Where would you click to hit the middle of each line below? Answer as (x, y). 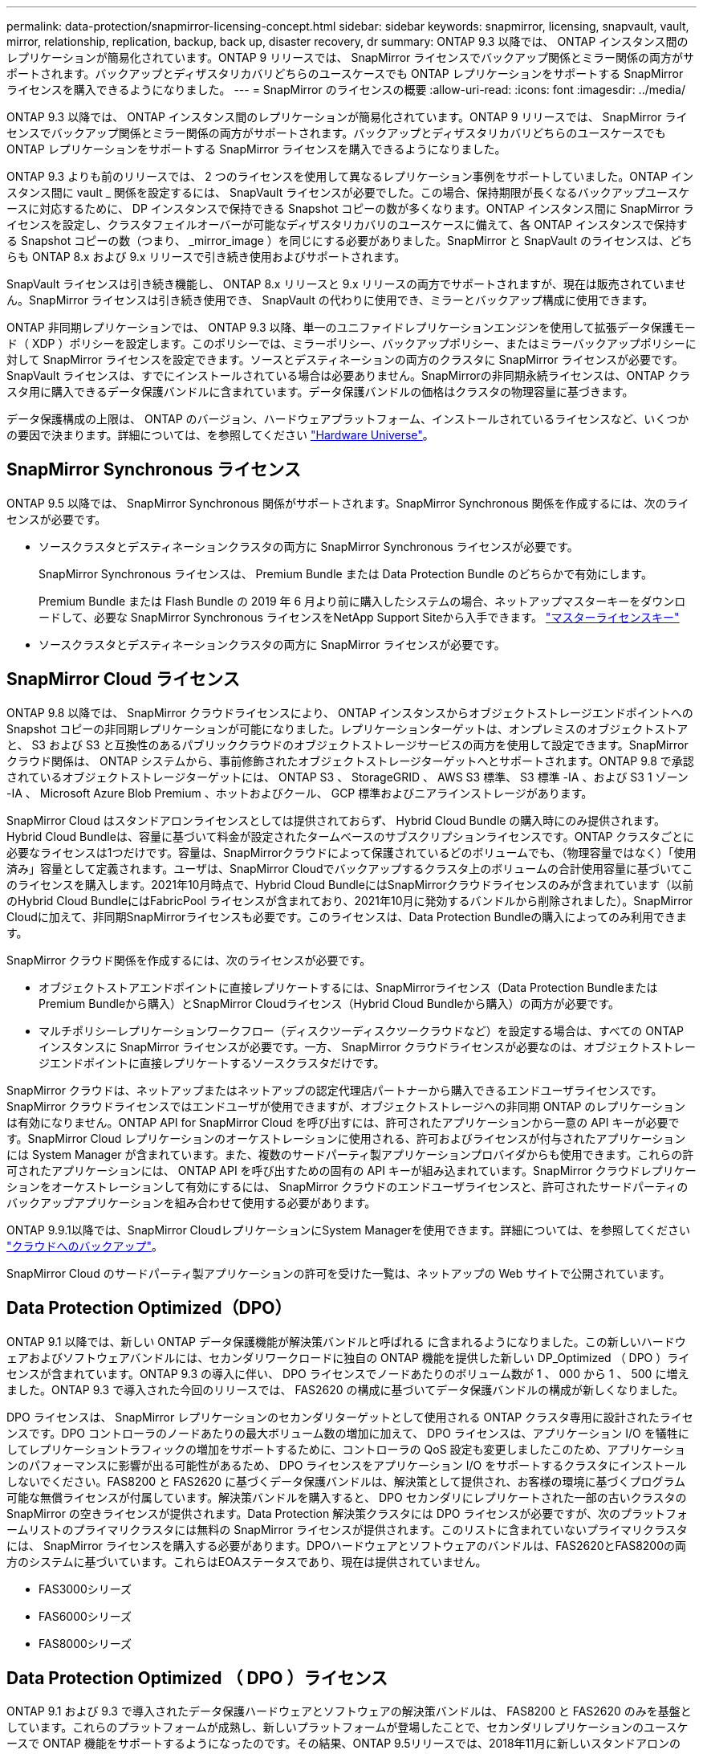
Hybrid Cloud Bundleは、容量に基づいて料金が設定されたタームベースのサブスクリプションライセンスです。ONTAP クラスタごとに (351, 836)
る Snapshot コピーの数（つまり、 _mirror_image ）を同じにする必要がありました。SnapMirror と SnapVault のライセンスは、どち (349, 241)
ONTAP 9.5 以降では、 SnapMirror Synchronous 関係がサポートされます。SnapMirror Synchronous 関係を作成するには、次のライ (348, 503)
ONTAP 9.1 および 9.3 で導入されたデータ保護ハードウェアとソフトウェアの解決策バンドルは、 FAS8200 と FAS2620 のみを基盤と (349, 1711)
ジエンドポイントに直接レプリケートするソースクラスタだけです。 (212, 1063)
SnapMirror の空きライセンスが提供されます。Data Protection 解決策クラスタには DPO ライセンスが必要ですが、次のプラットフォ (347, 1513)
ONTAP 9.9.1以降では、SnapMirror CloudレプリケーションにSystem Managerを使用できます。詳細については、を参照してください (348, 1230)
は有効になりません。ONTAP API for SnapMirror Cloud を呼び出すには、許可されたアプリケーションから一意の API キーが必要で (343, 1122)
